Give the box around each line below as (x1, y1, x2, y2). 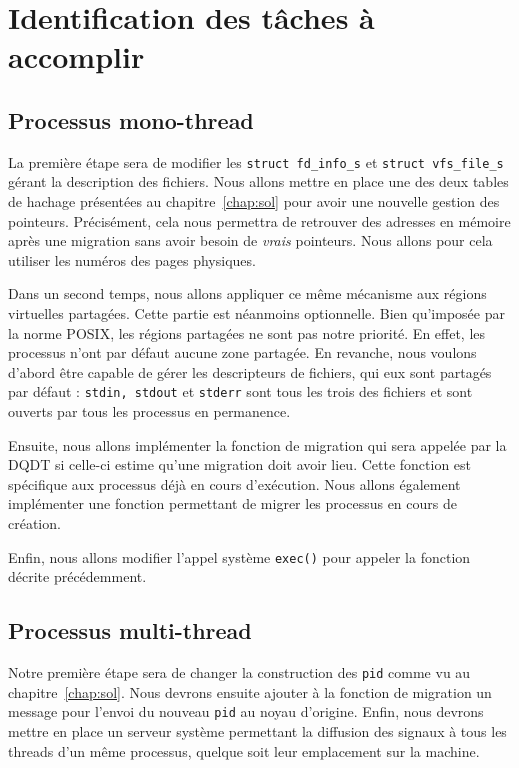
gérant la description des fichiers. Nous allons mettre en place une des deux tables (8, 171, 509, 192)
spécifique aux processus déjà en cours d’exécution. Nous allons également (8, 473, 461, 494)
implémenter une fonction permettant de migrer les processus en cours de (8, 493, 457, 514)
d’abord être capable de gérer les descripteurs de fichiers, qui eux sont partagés (8, 361, 492, 382)
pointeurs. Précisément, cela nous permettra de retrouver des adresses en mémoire (8, 210, 511, 231)
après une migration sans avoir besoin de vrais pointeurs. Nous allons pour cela (8, 230, 493, 251)
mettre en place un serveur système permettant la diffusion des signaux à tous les (8, 720, 507, 741)
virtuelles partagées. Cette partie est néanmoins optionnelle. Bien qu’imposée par (8, 302, 505, 323)
